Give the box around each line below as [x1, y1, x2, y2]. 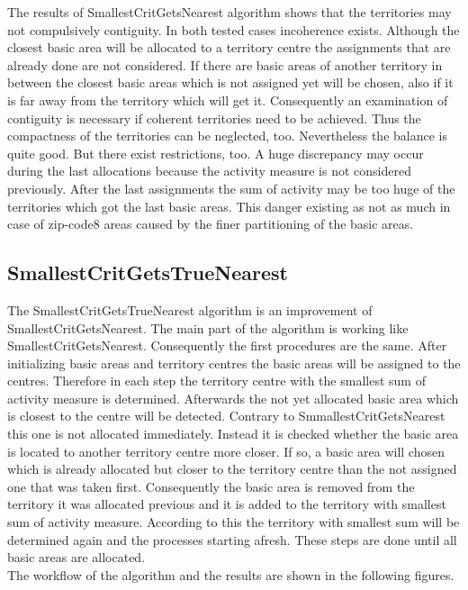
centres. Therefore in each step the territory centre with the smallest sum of [7, 371, 426, 390]
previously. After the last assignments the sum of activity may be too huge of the [7, 178, 455, 197]
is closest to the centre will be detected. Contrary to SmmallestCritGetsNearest [7, 406, 445, 425]
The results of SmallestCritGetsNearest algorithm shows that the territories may [7, 3, 452, 21]
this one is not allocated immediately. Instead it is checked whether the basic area [7, 424, 459, 443]
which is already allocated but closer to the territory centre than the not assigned [7, 459, 457, 478]
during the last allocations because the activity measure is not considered [7, 161, 411, 180]
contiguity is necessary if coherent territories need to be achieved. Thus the [7, 108, 421, 127]
